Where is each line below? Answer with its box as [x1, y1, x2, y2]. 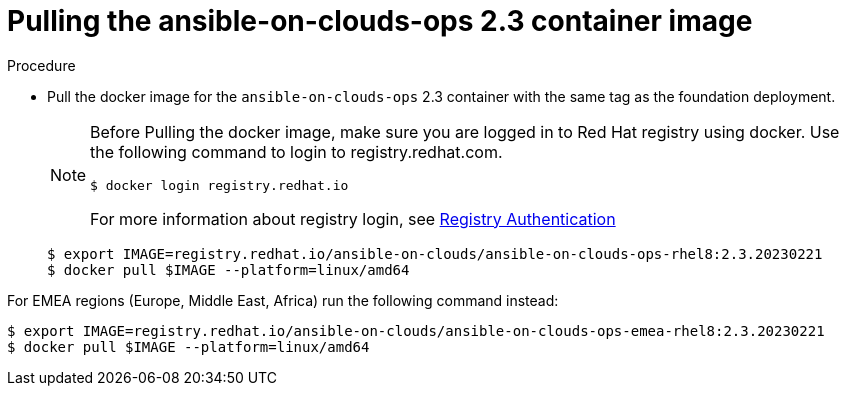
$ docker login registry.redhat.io [90, 177, 349, 193]
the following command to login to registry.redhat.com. [90, 141, 503, 162]
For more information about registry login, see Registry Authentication [90, 208, 616, 229]
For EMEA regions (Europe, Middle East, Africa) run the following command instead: [7, 291, 559, 309]
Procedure [7, 56, 76, 74]
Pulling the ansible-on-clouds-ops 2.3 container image [7, 4, 753, 38]
